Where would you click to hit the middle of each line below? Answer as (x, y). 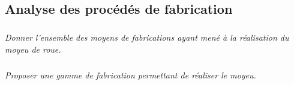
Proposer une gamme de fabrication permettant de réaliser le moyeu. (130, 75)
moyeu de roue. (33, 49)
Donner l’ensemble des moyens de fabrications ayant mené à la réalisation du (147, 37)
